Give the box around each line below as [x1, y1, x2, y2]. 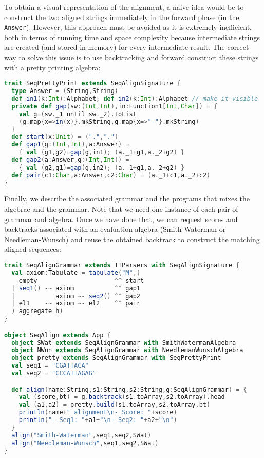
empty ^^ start [18, 277, 144, 284]
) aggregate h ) [11, 307, 63, 315]
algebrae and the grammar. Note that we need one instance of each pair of [4, 204, 238, 214]
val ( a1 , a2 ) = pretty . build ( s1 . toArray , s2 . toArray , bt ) [18, 401, 211, 409]
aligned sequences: [4, 244, 61, 254]
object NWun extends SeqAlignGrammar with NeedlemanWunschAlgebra [11, 346, 243, 354]
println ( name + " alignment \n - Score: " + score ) [18, 409, 177, 416]
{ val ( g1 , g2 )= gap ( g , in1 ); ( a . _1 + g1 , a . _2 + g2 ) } [18, 149, 185, 156]
